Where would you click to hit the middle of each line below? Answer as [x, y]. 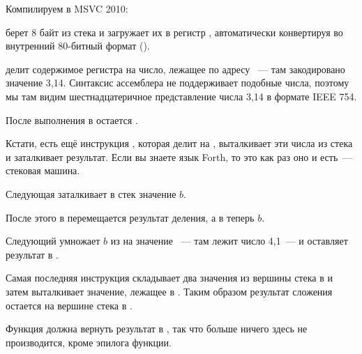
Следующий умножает [53, 241]
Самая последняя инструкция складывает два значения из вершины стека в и [169, 278]
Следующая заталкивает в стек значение [91, 193]
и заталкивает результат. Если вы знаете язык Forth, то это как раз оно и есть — [179, 156]
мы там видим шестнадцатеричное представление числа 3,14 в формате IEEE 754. [181, 96]
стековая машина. [43, 170]
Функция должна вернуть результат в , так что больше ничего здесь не [157, 329]
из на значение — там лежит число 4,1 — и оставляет [229, 241]
